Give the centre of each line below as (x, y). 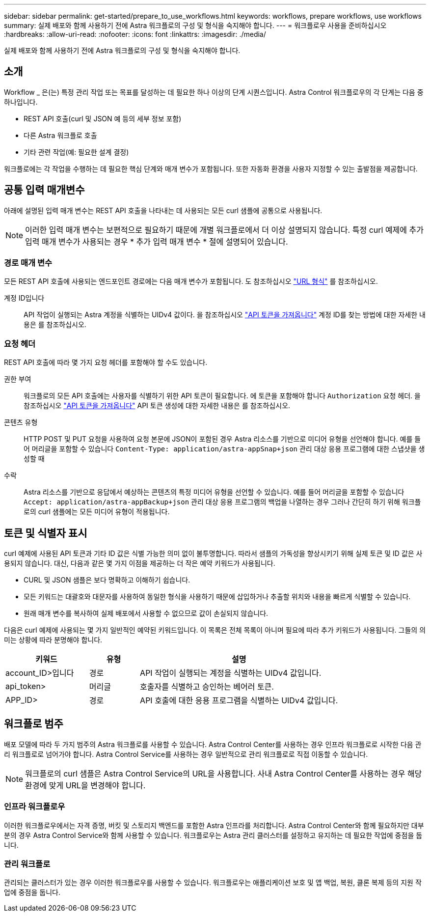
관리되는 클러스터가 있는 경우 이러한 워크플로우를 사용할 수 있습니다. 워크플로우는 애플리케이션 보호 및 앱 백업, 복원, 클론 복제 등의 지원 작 (213, 883)
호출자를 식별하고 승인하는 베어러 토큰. (207, 687)
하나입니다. (21, 102)
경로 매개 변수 (28, 263)
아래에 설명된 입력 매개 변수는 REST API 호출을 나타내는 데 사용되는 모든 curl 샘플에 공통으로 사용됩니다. (163, 210)
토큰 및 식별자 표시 (46, 533)
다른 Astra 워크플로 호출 (60, 135)
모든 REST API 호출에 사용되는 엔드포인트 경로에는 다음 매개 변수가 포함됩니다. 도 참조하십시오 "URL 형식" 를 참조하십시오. (191, 281)
